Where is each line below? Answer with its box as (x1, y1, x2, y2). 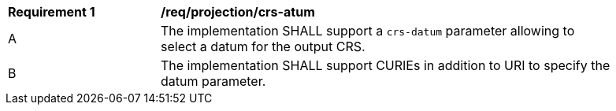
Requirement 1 (8, 4, 95, 20)
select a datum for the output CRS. (161, 39, 366, 54)
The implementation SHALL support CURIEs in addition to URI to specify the (161, 57, 610, 73)
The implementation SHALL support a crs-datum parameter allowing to (161, 23, 575, 39)
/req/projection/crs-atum (161, 4, 315, 20)
